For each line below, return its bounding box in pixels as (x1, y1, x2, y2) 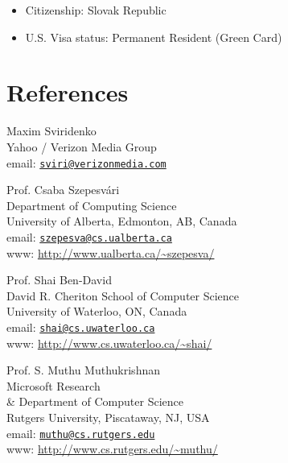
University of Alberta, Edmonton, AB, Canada (6, 213, 237, 229)
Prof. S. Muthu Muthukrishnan (6, 362, 160, 378)
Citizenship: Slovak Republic (25, 2, 167, 18)
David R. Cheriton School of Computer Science (6, 287, 240, 304)
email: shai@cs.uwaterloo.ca (6, 318, 155, 335)
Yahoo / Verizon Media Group (6, 138, 157, 155)
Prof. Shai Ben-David (6, 271, 112, 288)
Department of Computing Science (6, 196, 177, 213)
